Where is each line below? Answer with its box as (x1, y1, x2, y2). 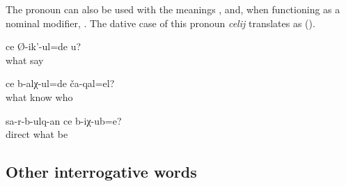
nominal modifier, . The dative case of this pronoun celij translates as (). (6, 15, 315, 30)
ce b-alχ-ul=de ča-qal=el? (6, 76, 115, 91)
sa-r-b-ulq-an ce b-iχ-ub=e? (6, 113, 122, 127)
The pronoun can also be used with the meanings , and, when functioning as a (6, 2, 340, 16)
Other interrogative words (6, 161, 197, 183)
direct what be (6, 127, 68, 141)
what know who (6, 89, 73, 104)
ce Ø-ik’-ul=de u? (6, 39, 81, 54)
